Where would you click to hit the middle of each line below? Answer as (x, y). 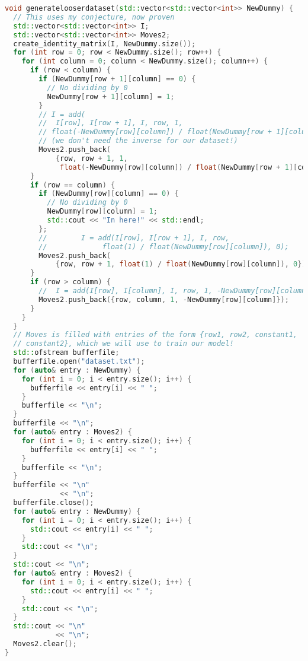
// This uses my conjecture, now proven (94, 17)
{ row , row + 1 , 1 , (92, 158)
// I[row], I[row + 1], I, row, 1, (111, 123)
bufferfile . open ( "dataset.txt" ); (79, 361)
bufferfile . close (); (54, 503)
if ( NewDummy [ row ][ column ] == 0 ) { (109, 194)
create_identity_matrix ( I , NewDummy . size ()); (105, 44)
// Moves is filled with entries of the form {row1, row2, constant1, (155, 335)
